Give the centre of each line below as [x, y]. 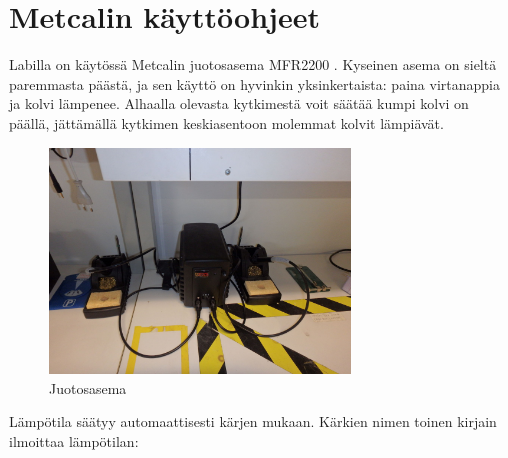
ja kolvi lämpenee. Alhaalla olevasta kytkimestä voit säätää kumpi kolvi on [239, 103]
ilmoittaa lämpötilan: [74, 441]
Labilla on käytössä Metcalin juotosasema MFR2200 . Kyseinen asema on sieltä [253, 64]
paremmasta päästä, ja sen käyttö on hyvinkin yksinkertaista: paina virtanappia [254, 83]
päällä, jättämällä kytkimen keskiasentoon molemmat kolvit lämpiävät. [226, 122]
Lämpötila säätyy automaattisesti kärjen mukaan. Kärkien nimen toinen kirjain [253, 421]
